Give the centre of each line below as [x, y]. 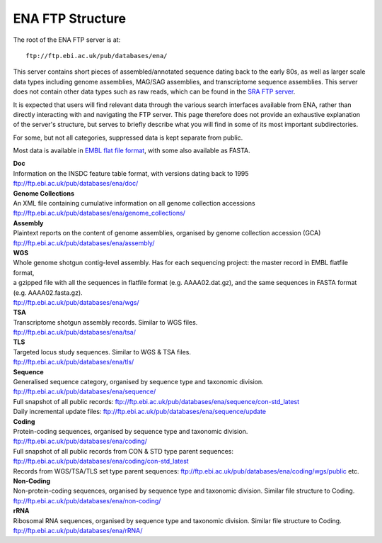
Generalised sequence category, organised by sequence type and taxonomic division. [139, 382]
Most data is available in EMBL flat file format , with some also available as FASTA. [132, 151]
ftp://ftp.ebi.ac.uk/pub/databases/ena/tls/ [74, 362]
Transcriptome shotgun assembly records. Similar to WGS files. [105, 322]
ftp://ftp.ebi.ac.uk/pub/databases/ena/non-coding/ [87, 500]
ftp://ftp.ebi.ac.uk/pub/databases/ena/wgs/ [76, 302]
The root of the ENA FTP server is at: [67, 40]
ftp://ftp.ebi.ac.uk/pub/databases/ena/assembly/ [84, 243]
